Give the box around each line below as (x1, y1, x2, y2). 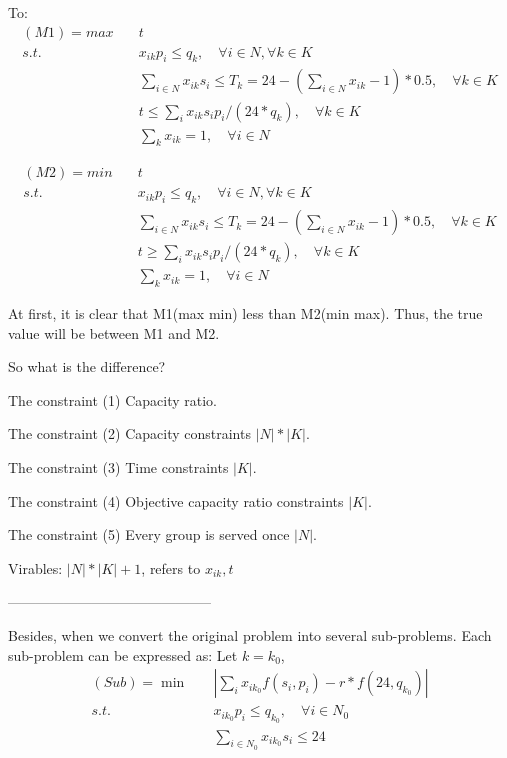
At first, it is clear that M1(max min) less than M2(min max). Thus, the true (8, 303, 483, 324)
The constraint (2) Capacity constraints (8, 423, 251, 444)
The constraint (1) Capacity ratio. (8, 389, 217, 410)
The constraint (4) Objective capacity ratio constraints (8, 490, 344, 511)
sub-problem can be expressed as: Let (8, 644, 238, 665)
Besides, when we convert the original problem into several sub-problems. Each (8, 625, 492, 646)
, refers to (141, 557, 201, 578)
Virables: (8, 557, 63, 578)
